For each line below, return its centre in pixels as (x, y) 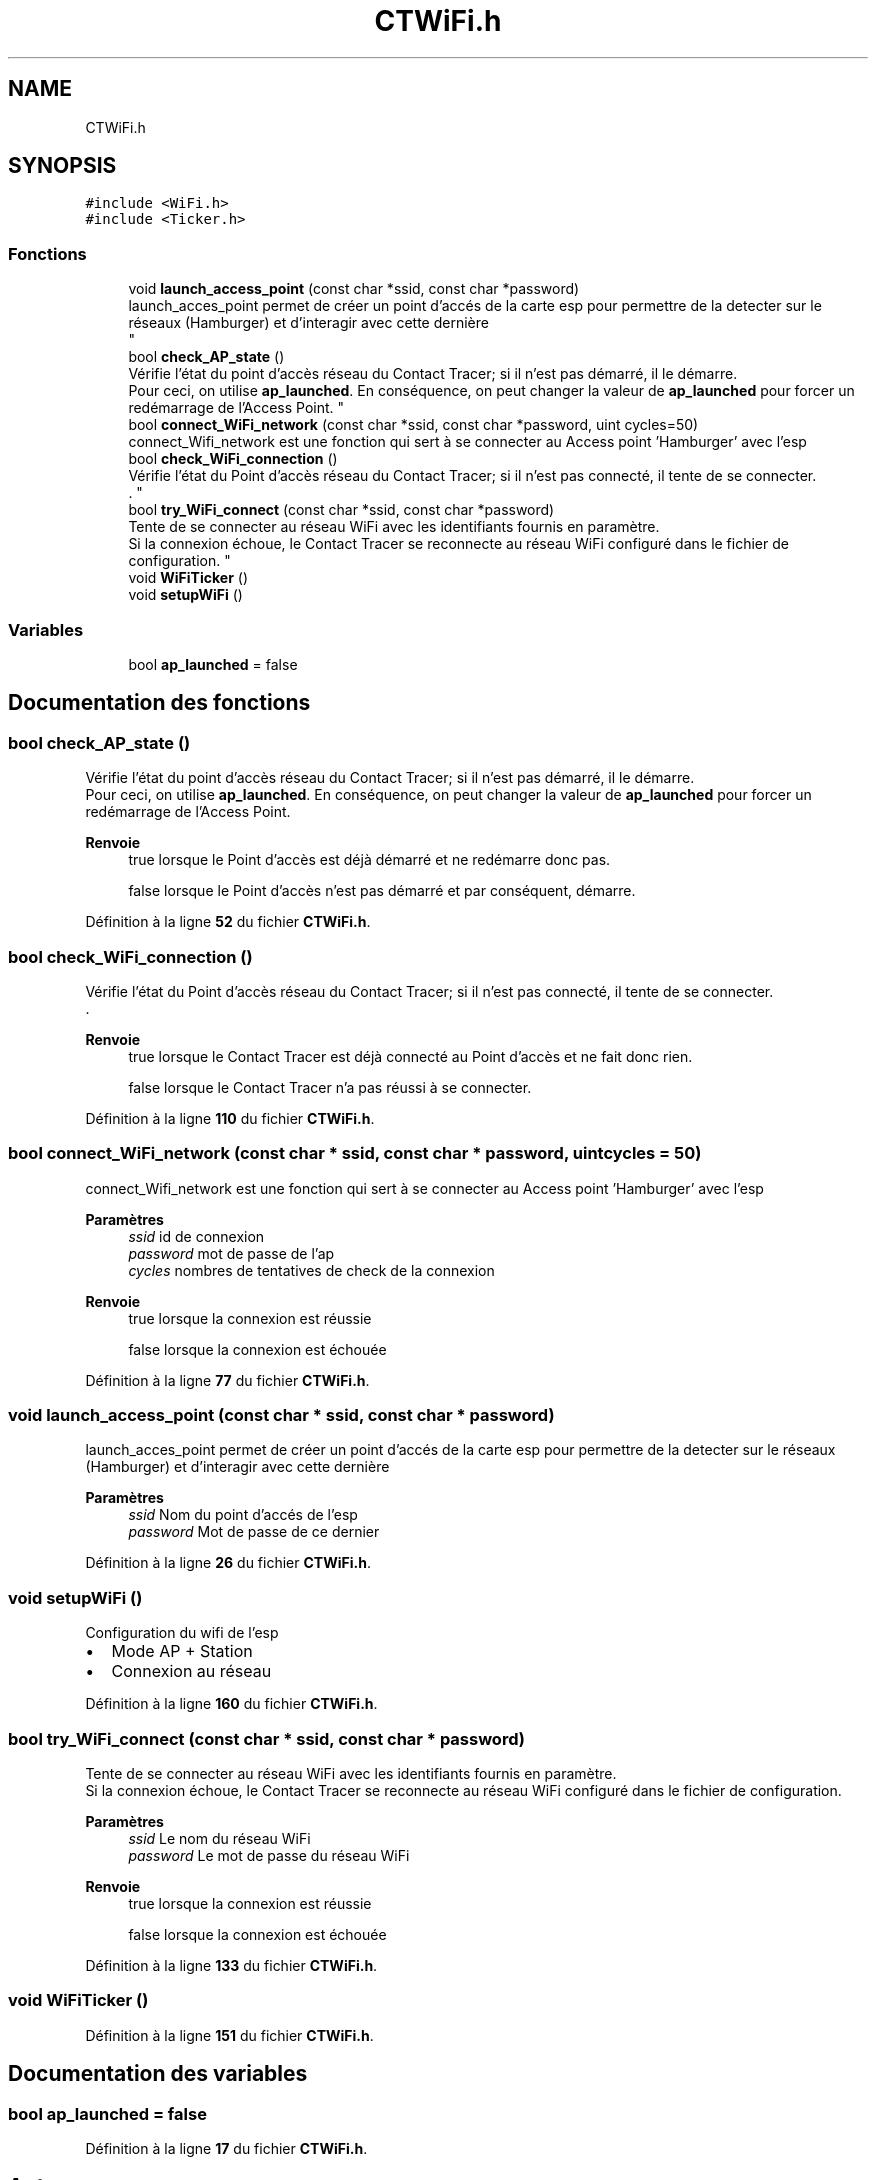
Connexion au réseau (191, 1671)
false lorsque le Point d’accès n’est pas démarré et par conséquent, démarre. (382, 891)
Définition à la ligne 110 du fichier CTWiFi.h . (230, 1118)
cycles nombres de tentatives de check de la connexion (311, 1270)
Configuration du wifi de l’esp (182, 1633)
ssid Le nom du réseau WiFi (219, 1838)
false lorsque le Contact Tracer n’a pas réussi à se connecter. (330, 1087)
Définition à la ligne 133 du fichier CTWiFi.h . (231, 1965)
